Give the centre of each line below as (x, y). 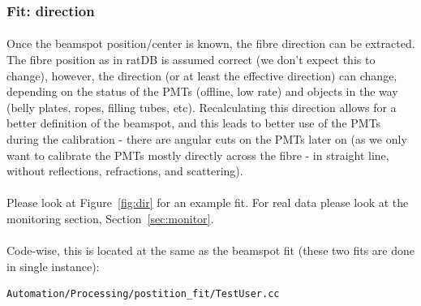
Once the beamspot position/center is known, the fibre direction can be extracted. (211, 43)
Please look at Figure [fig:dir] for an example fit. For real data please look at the (208, 203)
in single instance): (53, 266)
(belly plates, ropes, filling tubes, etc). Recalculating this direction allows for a (202, 107)
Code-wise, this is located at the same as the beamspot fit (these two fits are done (211, 250)
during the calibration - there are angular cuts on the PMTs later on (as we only (207, 139)
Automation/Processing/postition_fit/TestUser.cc (143, 294)
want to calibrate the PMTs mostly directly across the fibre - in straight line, (198, 155)
